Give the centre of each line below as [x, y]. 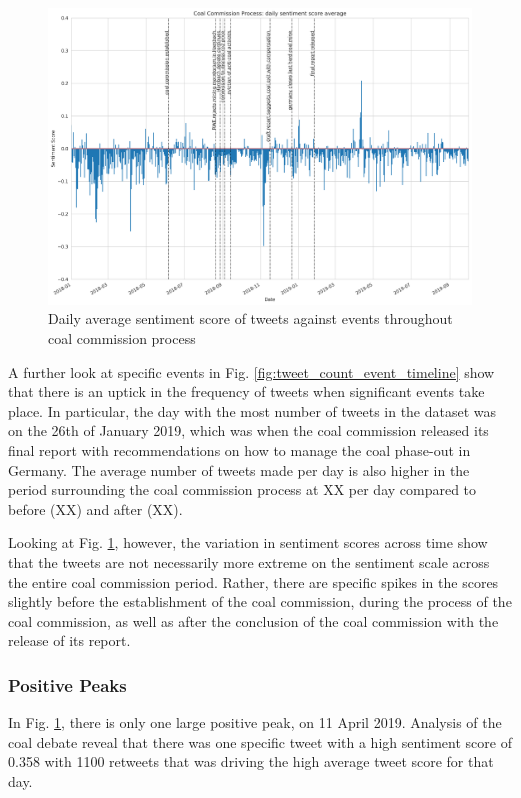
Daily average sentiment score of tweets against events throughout [250, 318]
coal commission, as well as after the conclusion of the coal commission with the [253, 620]
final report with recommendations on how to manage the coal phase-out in [239, 450]
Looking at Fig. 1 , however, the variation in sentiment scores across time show [248, 542]
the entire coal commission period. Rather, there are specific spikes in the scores [253, 581]
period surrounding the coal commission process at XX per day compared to [242, 489]
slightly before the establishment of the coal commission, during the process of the [260, 601]
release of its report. [69, 640]
